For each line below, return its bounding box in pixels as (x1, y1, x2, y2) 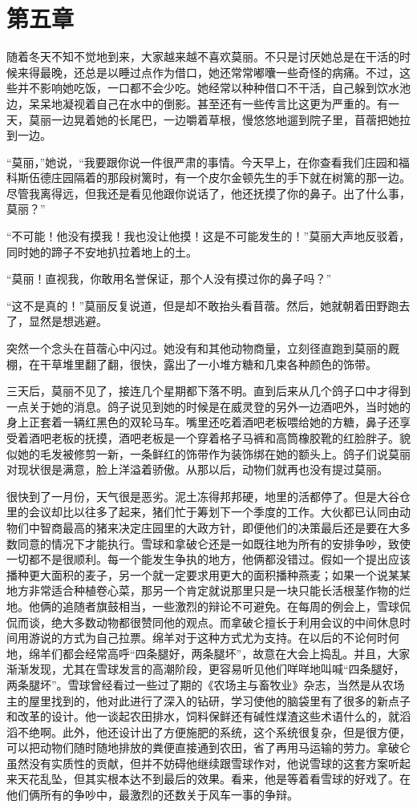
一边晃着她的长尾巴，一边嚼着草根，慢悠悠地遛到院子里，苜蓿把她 (51, 111, 399, 127)
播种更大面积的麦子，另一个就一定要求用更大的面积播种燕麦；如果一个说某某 (6, 566, 411, 583)
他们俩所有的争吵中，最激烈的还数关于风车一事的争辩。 (6, 786, 298, 803)
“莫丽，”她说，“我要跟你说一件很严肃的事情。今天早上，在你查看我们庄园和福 (6, 153, 410, 170)
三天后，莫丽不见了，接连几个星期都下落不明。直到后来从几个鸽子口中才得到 (6, 382, 411, 399)
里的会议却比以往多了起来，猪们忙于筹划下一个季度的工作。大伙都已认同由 (6, 503, 399, 520)
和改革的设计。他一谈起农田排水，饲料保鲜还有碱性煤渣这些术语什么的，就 (6, 708, 399, 725)
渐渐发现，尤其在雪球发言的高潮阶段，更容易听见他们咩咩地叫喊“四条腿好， (6, 661, 405, 677)
